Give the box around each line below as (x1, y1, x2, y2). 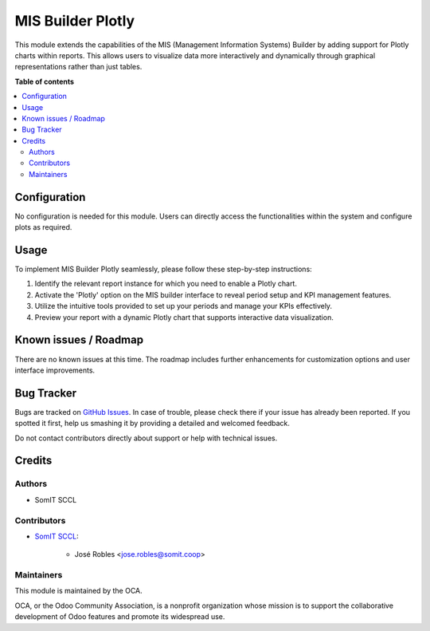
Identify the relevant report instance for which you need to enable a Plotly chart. (34, 279, 298, 289)
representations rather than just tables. (14, 62, 143, 72)
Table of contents (14, 77, 75, 86)
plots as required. (14, 223, 72, 232)
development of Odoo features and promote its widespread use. (14, 612, 225, 621)
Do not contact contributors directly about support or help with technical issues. (14, 433, 278, 443)
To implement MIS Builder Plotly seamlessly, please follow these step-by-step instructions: (14, 264, 312, 274)
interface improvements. (14, 365, 96, 375)
